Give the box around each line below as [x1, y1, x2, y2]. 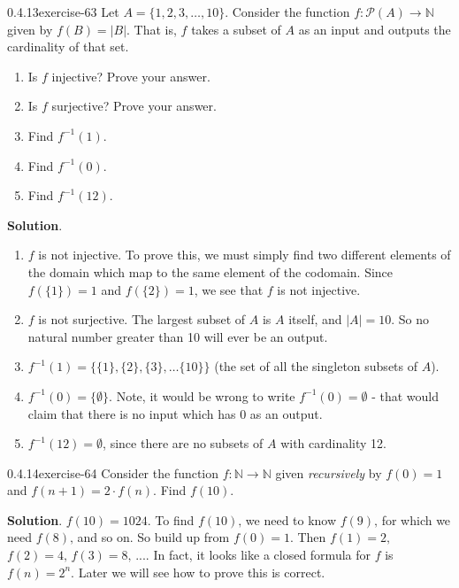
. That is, [126, 19, 177, 38]
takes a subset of [191, 19, 281, 38]
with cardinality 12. [280, 434, 386, 453]
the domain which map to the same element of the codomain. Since [27, 262, 394, 281]
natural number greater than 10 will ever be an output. [27, 327, 328, 345]
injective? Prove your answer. [51, 66, 210, 85]
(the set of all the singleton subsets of [214, 357, 418, 375]
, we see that [194, 280, 264, 298]
